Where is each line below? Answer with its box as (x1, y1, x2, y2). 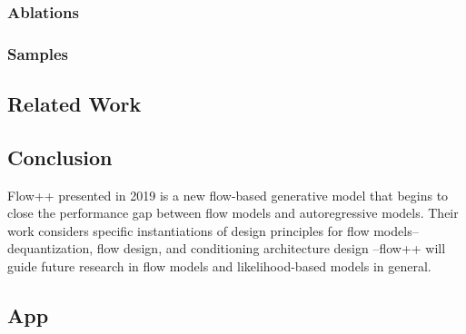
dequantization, (7, 239, 94, 258)
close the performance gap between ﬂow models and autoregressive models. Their (7, 203, 459, 222)
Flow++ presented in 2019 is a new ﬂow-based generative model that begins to (7, 185, 449, 204)
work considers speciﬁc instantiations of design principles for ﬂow (7, 221, 370, 240)
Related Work (7, 90, 142, 118)
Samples (7, 42, 68, 64)
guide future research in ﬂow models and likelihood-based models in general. (7, 257, 431, 276)
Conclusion (7, 142, 113, 171)
